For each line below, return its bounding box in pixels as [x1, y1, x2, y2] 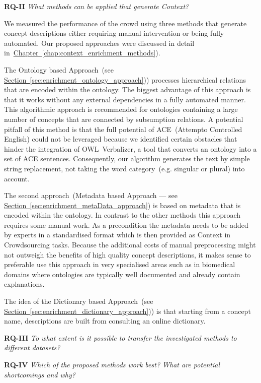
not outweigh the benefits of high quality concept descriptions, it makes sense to [4, 249, 251, 260]
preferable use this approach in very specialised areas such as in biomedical [4, 259, 235, 270]
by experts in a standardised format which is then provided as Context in [4, 229, 231, 240]
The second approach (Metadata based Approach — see [4, 190, 178, 201]
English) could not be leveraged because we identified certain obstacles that [4, 134, 237, 144]
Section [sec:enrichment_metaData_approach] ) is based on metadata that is [4, 200, 241, 210]
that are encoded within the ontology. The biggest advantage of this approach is [4, 84, 251, 95]
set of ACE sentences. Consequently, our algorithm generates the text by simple [4, 153, 250, 164]
